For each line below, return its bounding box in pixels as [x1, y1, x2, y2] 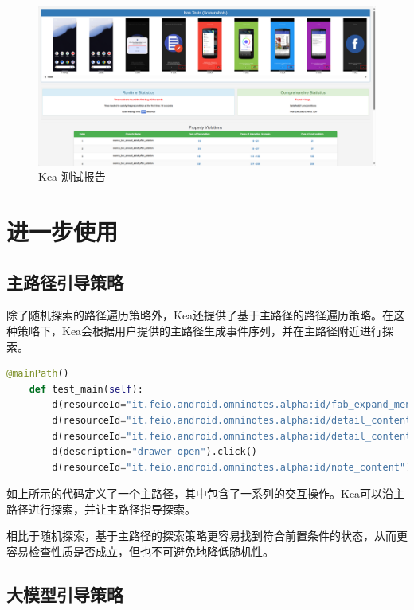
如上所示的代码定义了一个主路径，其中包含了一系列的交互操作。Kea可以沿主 [6, 485, 405, 502]
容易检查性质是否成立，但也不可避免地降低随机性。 [6, 543, 274, 560]
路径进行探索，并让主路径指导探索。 [6, 500, 196, 517]
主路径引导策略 [6, 269, 123, 294]
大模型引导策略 [6, 582, 123, 607]
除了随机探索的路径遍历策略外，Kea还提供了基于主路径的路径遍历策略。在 [6, 307, 394, 323]
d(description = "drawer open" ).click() [52, 446, 258, 458]
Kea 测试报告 [38, 168, 106, 185]
